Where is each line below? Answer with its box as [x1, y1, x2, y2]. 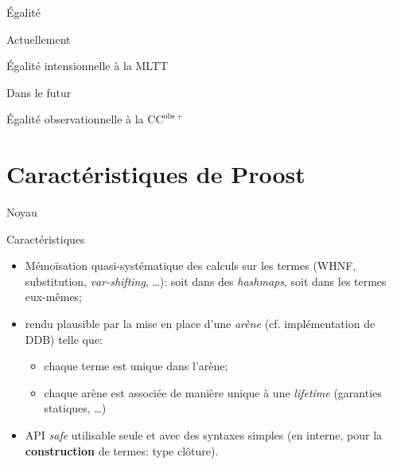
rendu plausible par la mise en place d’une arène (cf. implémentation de [25, 315, 375, 332]
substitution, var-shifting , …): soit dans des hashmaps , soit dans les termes [25, 272, 387, 289]
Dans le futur [6, 84, 72, 100]
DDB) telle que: [25, 330, 103, 347]
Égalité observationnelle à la [6, 111, 144, 127]
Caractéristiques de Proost [6, 158, 305, 190]
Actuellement [6, 30, 71, 47]
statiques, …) [44, 400, 107, 416]
